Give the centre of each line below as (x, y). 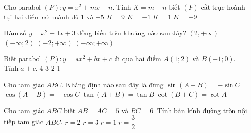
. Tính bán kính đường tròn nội (200, 110)
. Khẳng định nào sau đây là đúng (113, 84)
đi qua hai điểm (138, 58)
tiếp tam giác (24, 122)
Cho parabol (22, 7)
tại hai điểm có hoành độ (41, 16)
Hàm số (15, 33)
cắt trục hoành (223, 7)
